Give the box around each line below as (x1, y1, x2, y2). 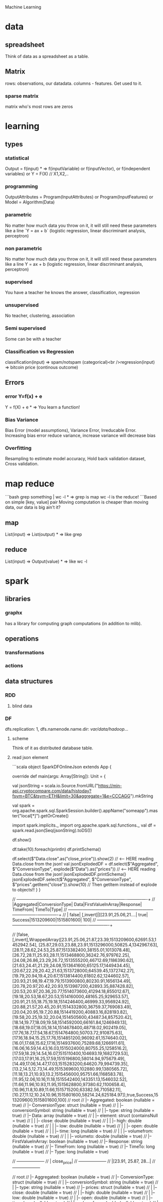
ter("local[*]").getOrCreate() (12, 813, 69, 818)
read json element (12, 755, 49, 760)
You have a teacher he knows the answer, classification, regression (5, 290, 140, 296)
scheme (12, 736, 29, 741)
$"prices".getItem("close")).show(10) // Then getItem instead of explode (12, 882, 157, 888)
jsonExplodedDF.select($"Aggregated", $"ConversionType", (12, 876, 132, 882)
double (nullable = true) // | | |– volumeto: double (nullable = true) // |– (12, 1133, 152, 1139)
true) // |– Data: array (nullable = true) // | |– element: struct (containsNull (12, 1112, 158, 1118)
